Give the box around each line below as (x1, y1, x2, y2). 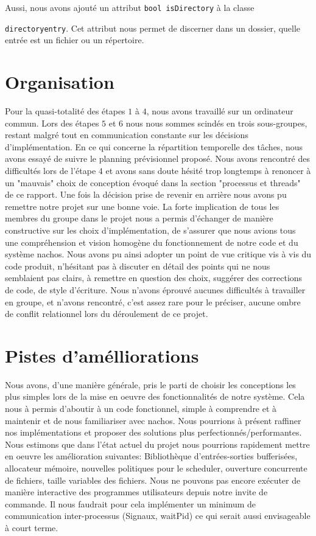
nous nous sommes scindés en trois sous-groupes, (125, 116, 307, 129)
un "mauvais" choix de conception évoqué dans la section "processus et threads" (5, 176, 301, 189)
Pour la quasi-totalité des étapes (5, 105, 125, 117)
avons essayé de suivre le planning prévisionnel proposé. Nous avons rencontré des (5, 152, 310, 165)
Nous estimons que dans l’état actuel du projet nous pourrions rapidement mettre (5, 437, 310, 450)
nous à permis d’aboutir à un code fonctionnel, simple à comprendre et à (5, 402, 277, 415)
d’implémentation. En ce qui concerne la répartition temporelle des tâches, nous (5, 140, 303, 153)
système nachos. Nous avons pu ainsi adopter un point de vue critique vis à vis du (5, 248, 312, 260)
